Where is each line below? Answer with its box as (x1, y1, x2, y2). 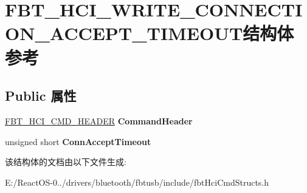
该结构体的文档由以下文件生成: (5, 155, 126, 168)
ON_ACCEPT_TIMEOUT (5, 21, 243, 46)
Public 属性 (5, 86, 77, 105)
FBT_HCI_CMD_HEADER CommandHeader (5, 114, 193, 127)
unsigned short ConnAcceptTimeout (5, 135, 151, 147)
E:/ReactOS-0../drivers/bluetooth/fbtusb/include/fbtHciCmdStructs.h (5, 175, 269, 188)
